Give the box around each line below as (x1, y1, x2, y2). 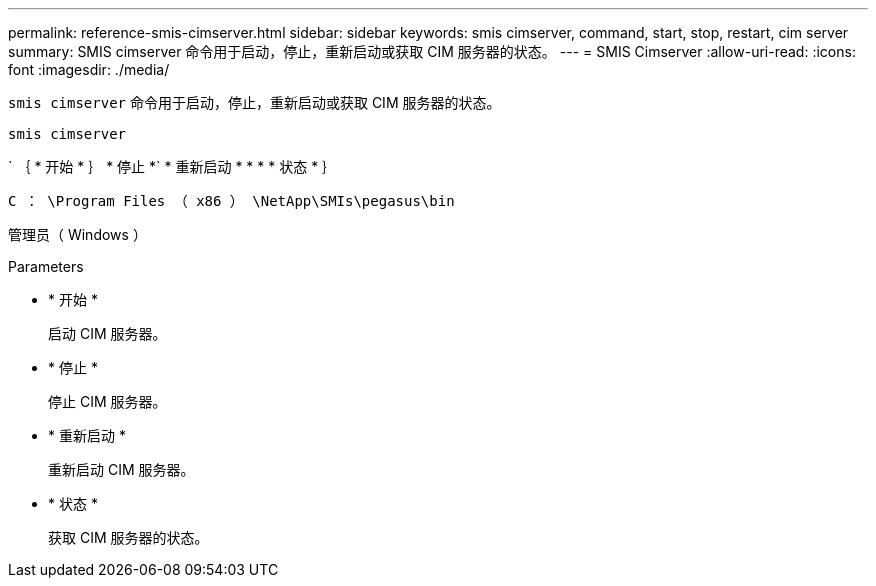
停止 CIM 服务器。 (48, 393, 167, 410)
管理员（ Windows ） (8, 226, 147, 243)
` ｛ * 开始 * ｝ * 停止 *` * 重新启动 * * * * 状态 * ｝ (8, 158, 337, 175)
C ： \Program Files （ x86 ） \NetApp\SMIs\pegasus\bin (8, 193, 455, 209)
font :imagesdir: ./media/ (8, 61, 170, 78)
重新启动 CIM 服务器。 (48, 461, 195, 478)
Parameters (8, 258, 84, 275)
